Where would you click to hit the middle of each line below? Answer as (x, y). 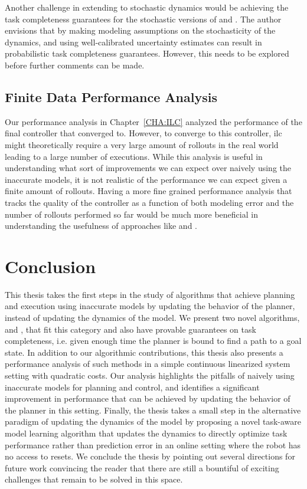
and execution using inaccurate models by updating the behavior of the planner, (150, 306)
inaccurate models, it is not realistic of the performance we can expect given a (146, 179)
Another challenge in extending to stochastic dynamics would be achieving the (147, 7)
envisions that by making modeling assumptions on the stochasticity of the (140, 30)
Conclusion (50, 266)
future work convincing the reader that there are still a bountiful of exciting (142, 467)
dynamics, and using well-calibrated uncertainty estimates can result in (133, 42)
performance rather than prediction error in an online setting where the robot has (153, 444)
